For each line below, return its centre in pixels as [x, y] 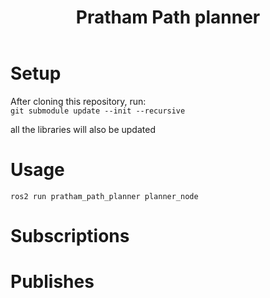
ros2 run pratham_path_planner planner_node [104, 196]
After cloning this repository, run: [78, 101]
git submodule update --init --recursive [98, 111]
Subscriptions [70, 236]
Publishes [52, 282]
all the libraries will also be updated [83, 129]
